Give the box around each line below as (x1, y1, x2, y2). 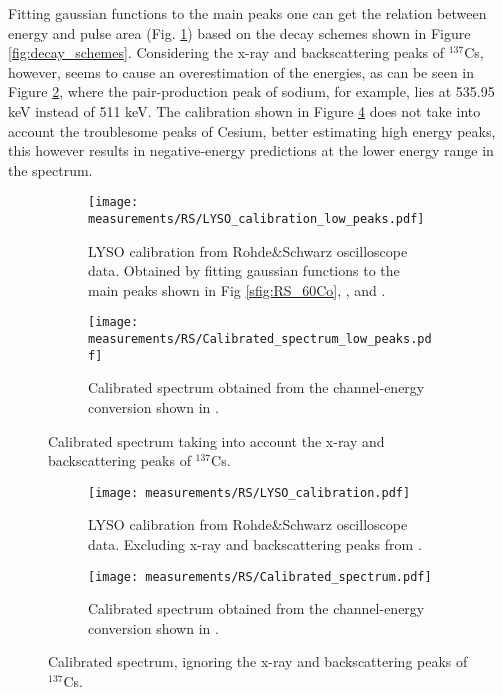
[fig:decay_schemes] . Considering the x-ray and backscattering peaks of (8, 42, 445, 63)
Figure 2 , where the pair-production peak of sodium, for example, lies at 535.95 (8, 81, 495, 102)
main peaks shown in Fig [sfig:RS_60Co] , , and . (88, 279, 386, 300)
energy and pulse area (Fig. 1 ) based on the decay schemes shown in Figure (8, 22, 471, 43)
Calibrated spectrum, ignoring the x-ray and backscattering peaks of (48, 651, 468, 672)
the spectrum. (8, 159, 93, 180)
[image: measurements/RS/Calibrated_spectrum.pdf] (88, 569, 432, 584)
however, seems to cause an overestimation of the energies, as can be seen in (8, 61, 475, 82)
